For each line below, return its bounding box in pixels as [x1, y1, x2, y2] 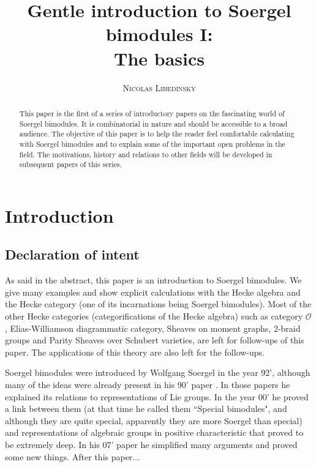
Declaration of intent [5, 245, 140, 264]
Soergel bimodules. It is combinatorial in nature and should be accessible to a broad [19, 118, 288, 129]
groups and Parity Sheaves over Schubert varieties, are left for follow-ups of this [5, 334, 304, 346]
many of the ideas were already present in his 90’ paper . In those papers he [5, 378, 290, 390]
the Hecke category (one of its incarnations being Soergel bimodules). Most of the [5, 297, 312, 310]
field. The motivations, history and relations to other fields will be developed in [19, 149, 273, 159]
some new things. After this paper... [5, 450, 140, 463]
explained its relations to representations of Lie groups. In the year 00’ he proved [5, 390, 309, 403]
